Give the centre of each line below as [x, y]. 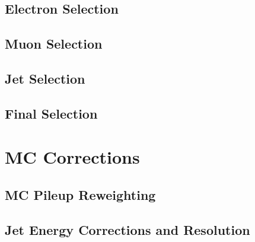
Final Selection [51, 113]
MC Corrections [72, 157]
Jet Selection [45, 78]
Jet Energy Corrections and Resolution [128, 229]
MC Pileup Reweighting [80, 194]
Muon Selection [54, 44]
